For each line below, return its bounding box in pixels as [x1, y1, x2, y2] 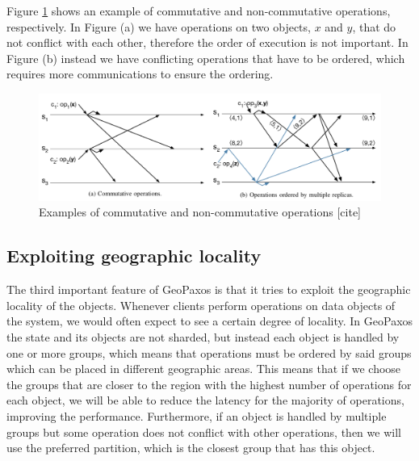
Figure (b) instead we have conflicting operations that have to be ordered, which [6, 49, 405, 66]
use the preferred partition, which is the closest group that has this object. [6, 439, 375, 456]
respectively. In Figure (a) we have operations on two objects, [6, 18, 311, 35]
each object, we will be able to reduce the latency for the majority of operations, [6, 392, 404, 409]
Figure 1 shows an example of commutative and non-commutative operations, [6, 2, 391, 19]
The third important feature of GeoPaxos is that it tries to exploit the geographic [6, 281, 411, 298]
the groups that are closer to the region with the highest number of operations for [6, 375, 412, 392]
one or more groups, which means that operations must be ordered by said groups [6, 344, 412, 361]
